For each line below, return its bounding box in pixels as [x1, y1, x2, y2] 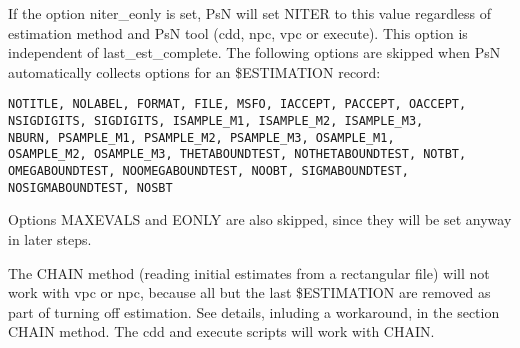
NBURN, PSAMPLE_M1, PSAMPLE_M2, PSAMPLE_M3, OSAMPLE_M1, [8, 130, 395, 145]
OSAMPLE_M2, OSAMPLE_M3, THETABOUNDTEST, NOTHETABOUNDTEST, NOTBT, [8, 147, 467, 162]
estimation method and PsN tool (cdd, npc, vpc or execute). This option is [8, 22, 468, 43]
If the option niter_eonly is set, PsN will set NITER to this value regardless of [8, 3, 492, 23]
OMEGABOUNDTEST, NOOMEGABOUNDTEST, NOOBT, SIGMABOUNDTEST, [8, 164, 409, 178]
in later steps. [8, 228, 92, 249]
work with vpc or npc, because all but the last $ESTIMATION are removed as [8, 282, 491, 303]
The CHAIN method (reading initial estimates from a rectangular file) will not [8, 262, 490, 283]
